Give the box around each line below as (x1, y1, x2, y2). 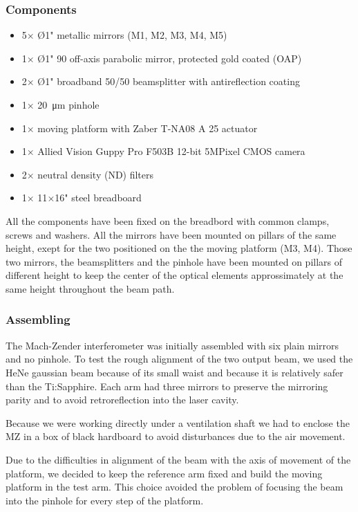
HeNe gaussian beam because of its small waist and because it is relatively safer (6, 365, 343, 379)
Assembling (6, 311, 70, 328)
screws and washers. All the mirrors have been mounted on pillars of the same (6, 227, 337, 241)
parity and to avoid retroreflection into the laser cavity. (6, 392, 239, 407)
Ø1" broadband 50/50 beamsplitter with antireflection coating (37, 74, 300, 89)
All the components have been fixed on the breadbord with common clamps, (6, 213, 330, 228)
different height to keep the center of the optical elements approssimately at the (6, 268, 343, 282)
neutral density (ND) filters (37, 167, 154, 181)
